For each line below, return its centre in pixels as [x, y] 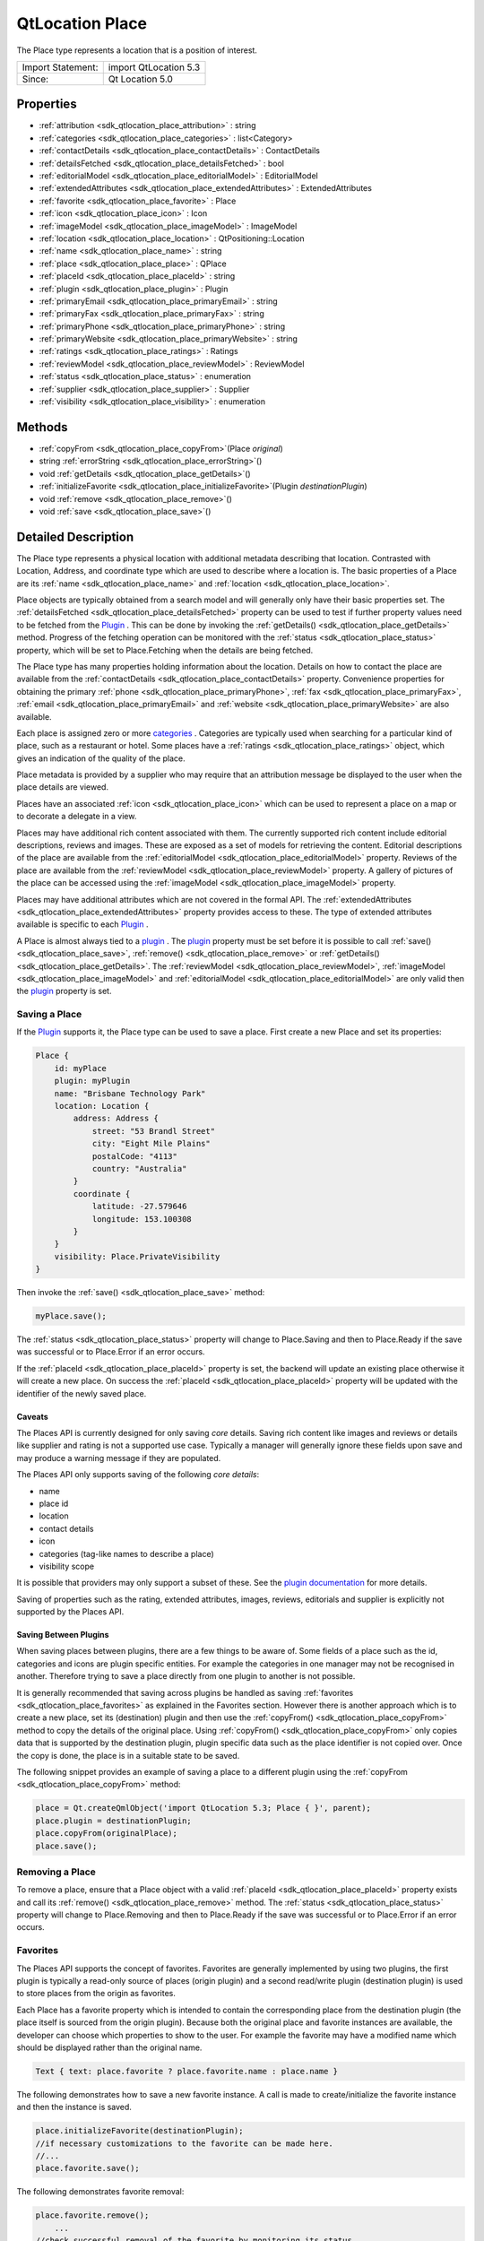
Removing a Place [56, 1872]
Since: [35, 79]
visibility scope [66, 1566]
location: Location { [102, 1106]
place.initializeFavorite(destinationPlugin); [139, 2131]
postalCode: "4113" [135, 1156]
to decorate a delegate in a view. [77, 817]
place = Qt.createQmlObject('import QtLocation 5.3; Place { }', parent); [203, 1808]
